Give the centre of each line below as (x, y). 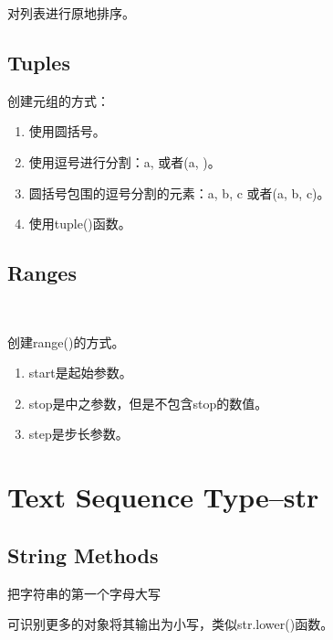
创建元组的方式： (58, 100)
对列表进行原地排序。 (71, 13)
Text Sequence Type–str (163, 497)
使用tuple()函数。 (80, 224)
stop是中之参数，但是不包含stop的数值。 (148, 403)
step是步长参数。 (78, 434)
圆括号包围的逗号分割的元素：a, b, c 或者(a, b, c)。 (179, 192)
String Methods (83, 555)
